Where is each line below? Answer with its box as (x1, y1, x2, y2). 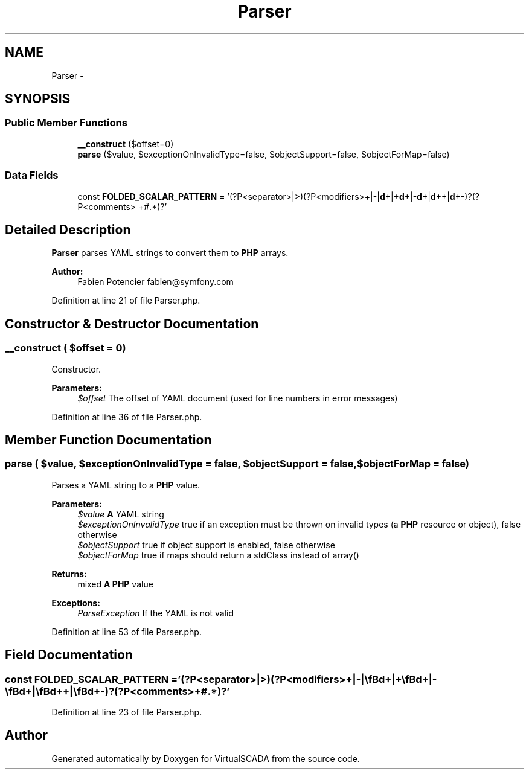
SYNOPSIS (5, 91, 71, 107)
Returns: (51, 568, 87, 579)
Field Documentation (5, 647, 133, 663)
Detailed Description (5, 222, 131, 237)
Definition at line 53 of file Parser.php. (51, 626, 202, 637)
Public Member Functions (5, 117, 127, 129)
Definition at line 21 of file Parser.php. (51, 295, 200, 306)
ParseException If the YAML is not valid (77, 607, 234, 618)
